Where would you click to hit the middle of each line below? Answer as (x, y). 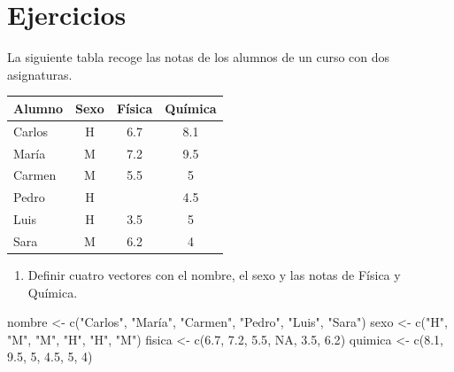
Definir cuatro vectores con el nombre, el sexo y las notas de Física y (214, 274)
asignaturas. (40, 74)
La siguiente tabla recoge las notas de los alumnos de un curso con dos (199, 57)
